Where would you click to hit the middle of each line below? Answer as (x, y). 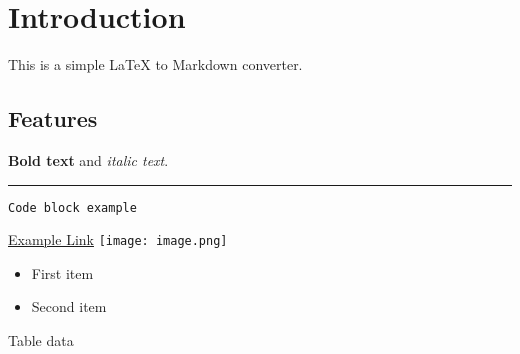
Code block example (72, 207)
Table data (41, 340)
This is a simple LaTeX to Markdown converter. (155, 64)
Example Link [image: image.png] (118, 239)
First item (62, 272)
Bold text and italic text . (88, 159)
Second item (69, 306)
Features (53, 118)
